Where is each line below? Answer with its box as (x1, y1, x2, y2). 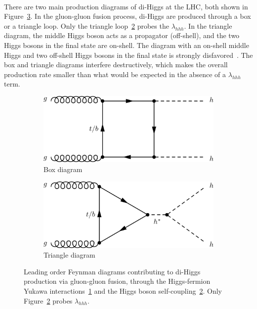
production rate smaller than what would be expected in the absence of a (4, 69, 226, 79)
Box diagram (43, 164, 83, 174)
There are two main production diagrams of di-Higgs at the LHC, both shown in (4, 1, 248, 11)
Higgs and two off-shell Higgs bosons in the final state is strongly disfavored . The (4, 49, 253, 60)
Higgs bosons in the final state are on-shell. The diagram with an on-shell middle (4, 40, 249, 50)
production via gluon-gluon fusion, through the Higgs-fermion (24, 276, 211, 286)
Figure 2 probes (24, 295, 73, 306)
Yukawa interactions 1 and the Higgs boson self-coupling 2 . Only (24, 285, 222, 296)
